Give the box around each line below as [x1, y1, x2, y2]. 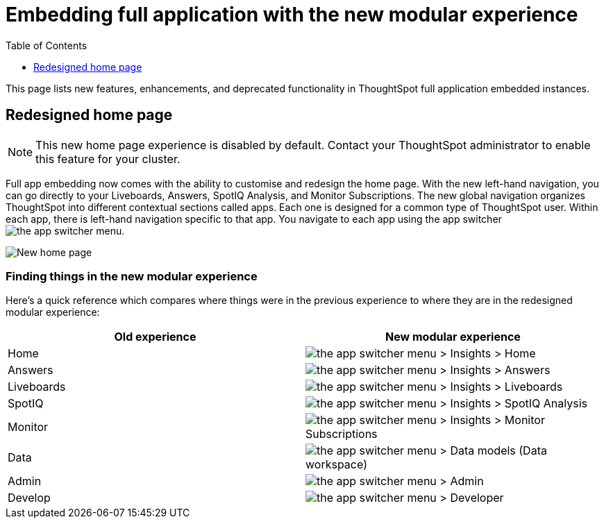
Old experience [114, 330, 196, 344]
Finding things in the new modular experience [6, 269, 258, 283]
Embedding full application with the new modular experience [6, 3, 578, 26]
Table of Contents [6, 39, 87, 51]
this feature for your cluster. [35, 151, 181, 166]
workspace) [305, 457, 367, 472]
